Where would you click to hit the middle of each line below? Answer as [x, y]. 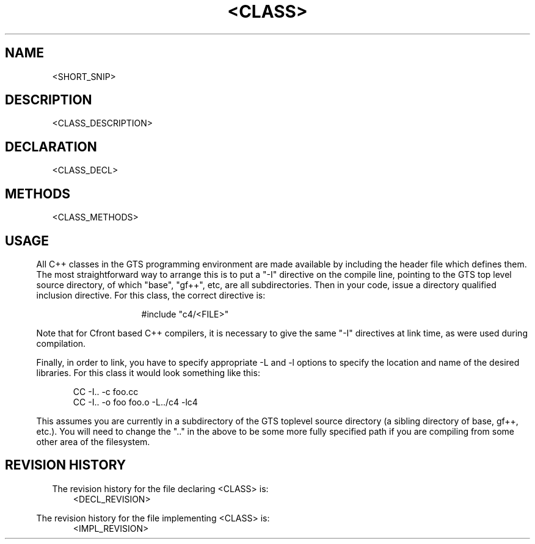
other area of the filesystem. [93, 441]
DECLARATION [51, 147]
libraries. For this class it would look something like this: [148, 372]
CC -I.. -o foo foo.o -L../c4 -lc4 [135, 402]
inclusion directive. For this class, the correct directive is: [151, 295]
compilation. [61, 343]
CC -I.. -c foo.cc [106, 391]
